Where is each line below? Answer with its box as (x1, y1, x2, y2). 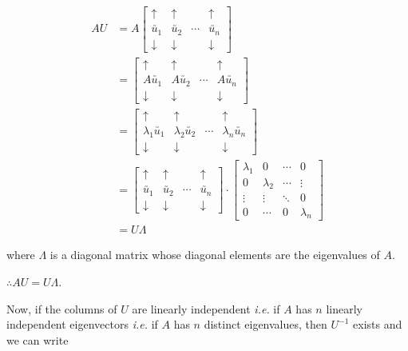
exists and (353, 316, 402, 333)
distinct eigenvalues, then (204, 316, 327, 333)
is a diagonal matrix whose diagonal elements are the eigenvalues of (50, 246, 380, 263)
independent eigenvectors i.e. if (6, 316, 158, 333)
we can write (6, 331, 69, 348)
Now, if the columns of (6, 300, 117, 317)
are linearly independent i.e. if (132, 300, 280, 317)
